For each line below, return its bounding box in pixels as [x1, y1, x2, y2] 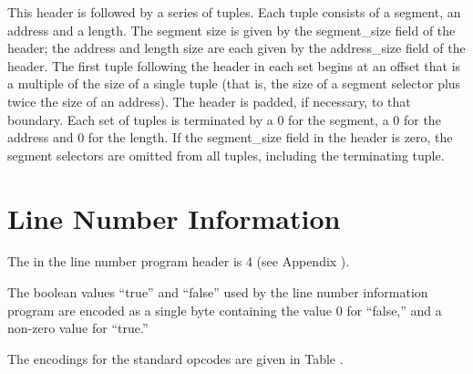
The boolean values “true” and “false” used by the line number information [7, 283, 428, 302]
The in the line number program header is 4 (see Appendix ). [7, 252, 350, 271]
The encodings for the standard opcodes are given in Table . [7, 348, 344, 368]
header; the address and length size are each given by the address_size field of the [7, 38, 466, 57]
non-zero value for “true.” [7, 318, 149, 338]
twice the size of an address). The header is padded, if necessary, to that [7, 91, 411, 110]
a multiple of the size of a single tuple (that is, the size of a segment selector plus [7, 74, 461, 93]
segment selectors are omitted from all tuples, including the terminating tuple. [7, 145, 445, 164]
